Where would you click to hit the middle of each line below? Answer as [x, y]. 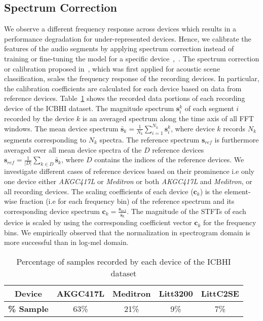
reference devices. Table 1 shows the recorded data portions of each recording [125, 98]
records [234, 128]
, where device [193, 128]
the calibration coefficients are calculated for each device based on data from [123, 88]
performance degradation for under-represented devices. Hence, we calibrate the [128, 38]
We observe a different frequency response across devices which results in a [120, 29]
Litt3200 [176, 293]
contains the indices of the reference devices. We [169, 159]
